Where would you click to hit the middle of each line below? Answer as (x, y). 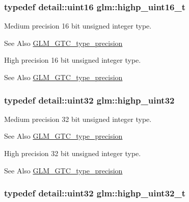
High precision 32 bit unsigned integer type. (73, 153)
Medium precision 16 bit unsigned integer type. (78, 26)
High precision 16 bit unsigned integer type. (73, 60)
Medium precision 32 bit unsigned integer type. (78, 119)
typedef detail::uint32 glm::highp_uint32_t (95, 193)
